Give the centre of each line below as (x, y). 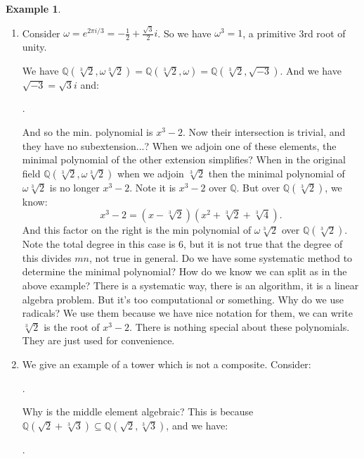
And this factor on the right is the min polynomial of (137, 230)
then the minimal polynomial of (277, 173)
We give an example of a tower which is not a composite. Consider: (167, 364)
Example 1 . (33, 8)
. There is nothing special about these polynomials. (240, 326)
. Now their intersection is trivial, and (264, 131)
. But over (258, 187)
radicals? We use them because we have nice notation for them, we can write (187, 313)
